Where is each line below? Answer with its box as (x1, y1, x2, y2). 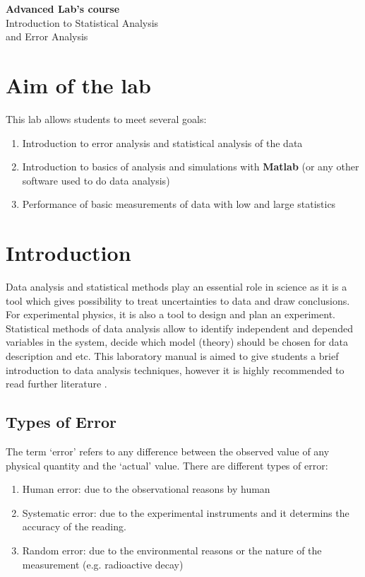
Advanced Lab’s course (6, 1, 120, 16)
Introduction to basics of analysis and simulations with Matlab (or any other (22, 159, 359, 174)
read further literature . (6, 376, 107, 391)
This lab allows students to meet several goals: (6, 111, 207, 126)
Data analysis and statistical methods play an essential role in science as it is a (6, 279, 347, 293)
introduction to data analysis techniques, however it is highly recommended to (6, 362, 345, 377)
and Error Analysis (6, 29, 88, 44)
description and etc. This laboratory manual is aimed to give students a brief (6, 348, 339, 363)
